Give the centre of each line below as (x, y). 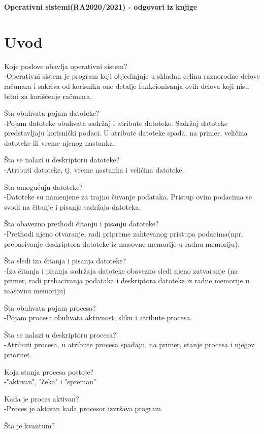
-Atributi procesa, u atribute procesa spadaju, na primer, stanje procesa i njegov (129, 344)
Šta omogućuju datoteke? (43, 187)
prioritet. (18, 354)
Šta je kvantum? (29, 425)
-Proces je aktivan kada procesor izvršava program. (84, 408)
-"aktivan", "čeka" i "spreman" (50, 381)
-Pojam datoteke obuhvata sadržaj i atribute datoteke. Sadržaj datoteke (116, 123)
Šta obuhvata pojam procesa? (50, 307)
